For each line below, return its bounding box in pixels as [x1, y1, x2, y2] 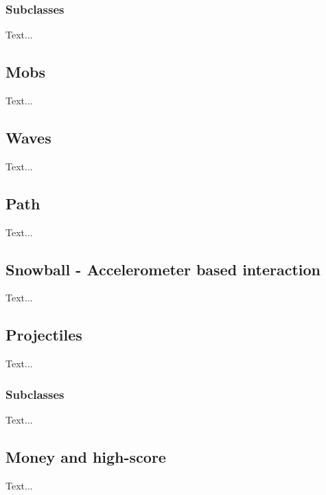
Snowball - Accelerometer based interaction [5, 258, 321, 279]
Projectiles [5, 324, 82, 345]
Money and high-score [5, 446, 166, 467]
